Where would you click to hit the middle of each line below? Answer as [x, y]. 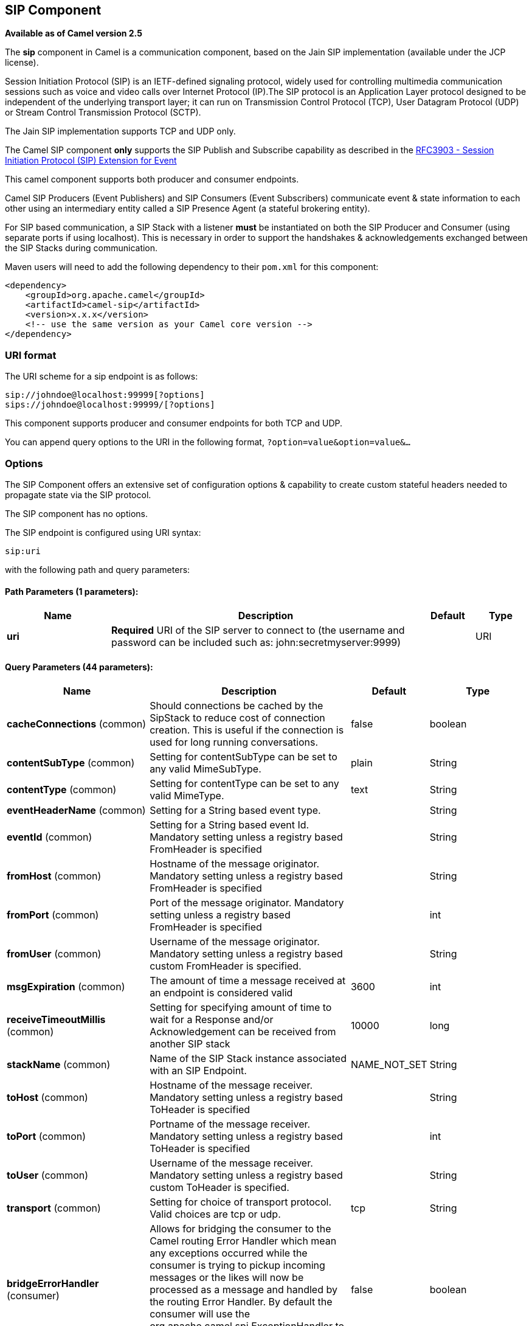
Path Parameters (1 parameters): [72, 591]
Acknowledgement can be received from [243, 1032]
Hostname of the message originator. [235, 864]
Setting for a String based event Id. [230, 825]
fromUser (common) [54, 954]
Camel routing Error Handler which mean [243, 1241]
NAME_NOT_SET [389, 1065]
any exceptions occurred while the [229, 1253]
